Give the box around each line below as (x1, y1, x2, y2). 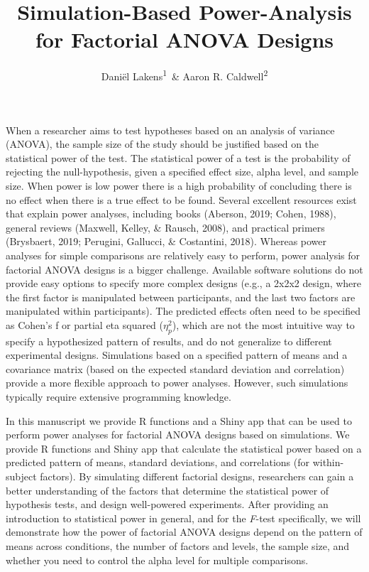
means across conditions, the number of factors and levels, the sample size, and (6, 538, 350, 553)
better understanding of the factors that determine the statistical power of (6, 482, 329, 497)
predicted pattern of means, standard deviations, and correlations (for (6, 455, 309, 470)
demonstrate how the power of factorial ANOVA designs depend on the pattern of (6, 524, 363, 539)
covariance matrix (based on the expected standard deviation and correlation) (6, 361, 345, 376)
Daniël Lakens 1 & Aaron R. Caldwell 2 (101, 67, 268, 83)
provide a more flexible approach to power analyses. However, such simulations (6, 375, 348, 390)
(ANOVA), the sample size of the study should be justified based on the (6, 136, 319, 151)
